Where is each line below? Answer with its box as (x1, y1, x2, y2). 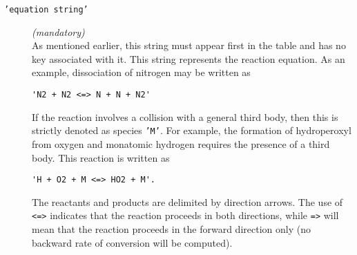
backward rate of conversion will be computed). (32, 235, 233, 249)
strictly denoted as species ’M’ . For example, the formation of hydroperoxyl (32, 123, 351, 138)
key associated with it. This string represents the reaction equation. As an (32, 51, 345, 66)
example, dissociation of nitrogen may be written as (32, 65, 251, 79)
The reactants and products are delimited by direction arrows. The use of (32, 194, 343, 209)
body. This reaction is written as (32, 150, 170, 164)
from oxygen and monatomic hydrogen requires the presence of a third (32, 136, 330, 151)
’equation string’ (4, 5, 88, 15)
